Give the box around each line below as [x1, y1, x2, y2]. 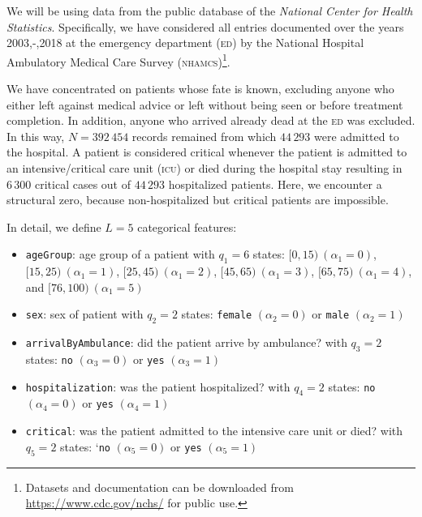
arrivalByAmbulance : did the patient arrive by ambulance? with [25, 334, 347, 351]
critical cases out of [34, 175, 131, 192]
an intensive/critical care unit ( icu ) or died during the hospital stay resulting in [6, 160, 403, 176]
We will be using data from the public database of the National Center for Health [6, 2, 413, 19]
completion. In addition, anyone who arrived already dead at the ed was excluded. [6, 112, 416, 129]
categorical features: [137, 218, 237, 235]
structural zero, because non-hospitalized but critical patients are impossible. [6, 191, 389, 208]
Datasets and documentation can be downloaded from [25, 478, 294, 495]
